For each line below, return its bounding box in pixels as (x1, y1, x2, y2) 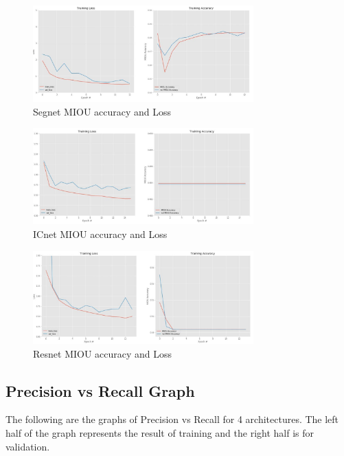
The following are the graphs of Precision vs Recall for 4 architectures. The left (5, 412, 339, 426)
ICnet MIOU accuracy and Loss (33, 226, 168, 241)
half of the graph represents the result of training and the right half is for (5, 426, 314, 439)
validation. (5, 439, 50, 453)
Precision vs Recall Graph (5, 380, 195, 401)
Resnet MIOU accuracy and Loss (33, 346, 172, 360)
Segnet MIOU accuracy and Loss (33, 104, 172, 118)
